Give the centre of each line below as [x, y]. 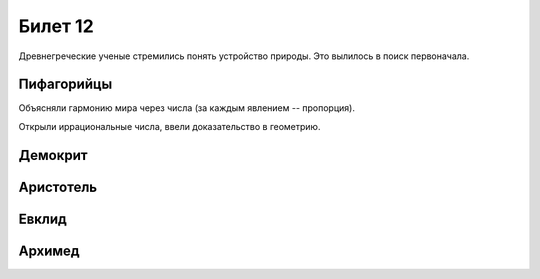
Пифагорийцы [65, 84]
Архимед [49, 250]
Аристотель [58, 186]
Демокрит [53, 155]
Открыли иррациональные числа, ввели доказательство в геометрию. [169, 126]
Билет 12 [56, 26]
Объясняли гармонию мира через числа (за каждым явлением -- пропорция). [186, 108]
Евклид [42, 218]
